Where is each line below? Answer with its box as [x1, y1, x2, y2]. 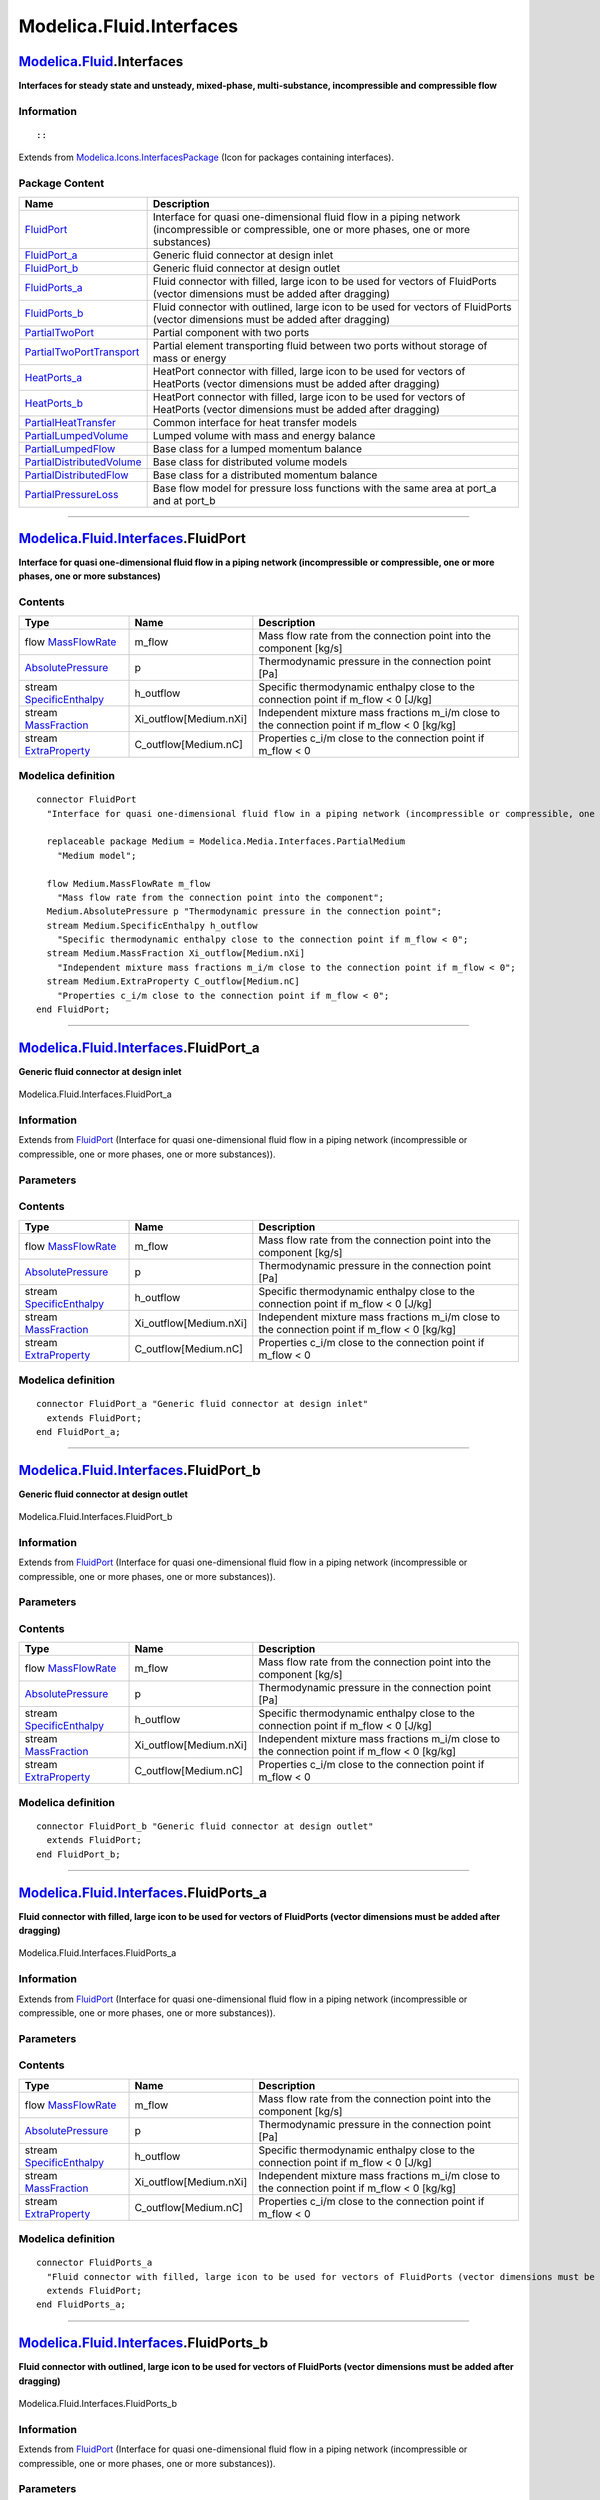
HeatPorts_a [24, 370, 83, 384]
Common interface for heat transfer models [152, 415, 357, 429]
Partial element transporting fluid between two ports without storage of [152, 338, 488, 352]
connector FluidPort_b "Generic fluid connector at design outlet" [36, 1820, 374, 1832]
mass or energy [152, 351, 227, 365]
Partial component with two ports [152, 325, 310, 339]
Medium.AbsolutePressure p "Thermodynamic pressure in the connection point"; [46, 906, 443, 917]
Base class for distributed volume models [152, 455, 348, 469]
